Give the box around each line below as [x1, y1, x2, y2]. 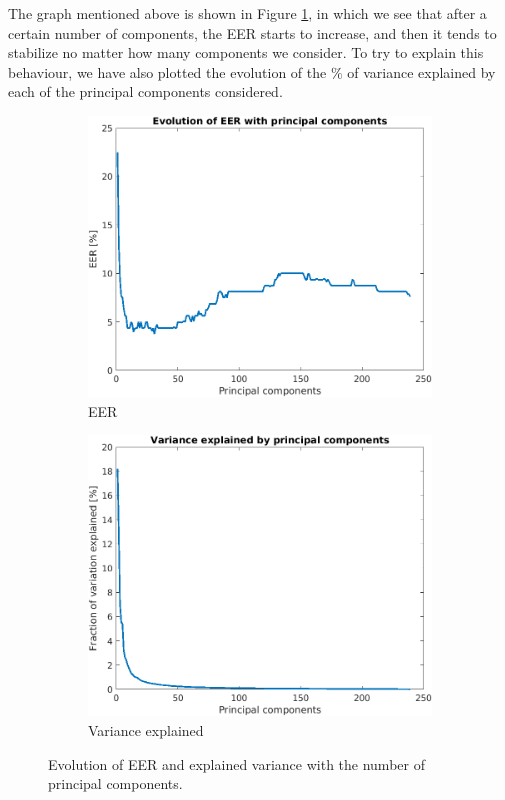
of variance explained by [347, 61, 496, 82]
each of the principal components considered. [8, 81, 283, 102]
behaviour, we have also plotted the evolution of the [8, 61, 327, 82]
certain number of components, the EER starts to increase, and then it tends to [8, 22, 497, 43]
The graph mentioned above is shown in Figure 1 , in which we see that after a [8, 3, 487, 23]
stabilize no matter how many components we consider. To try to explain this [8, 42, 484, 63]
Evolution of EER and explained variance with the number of [48, 753, 425, 774]
